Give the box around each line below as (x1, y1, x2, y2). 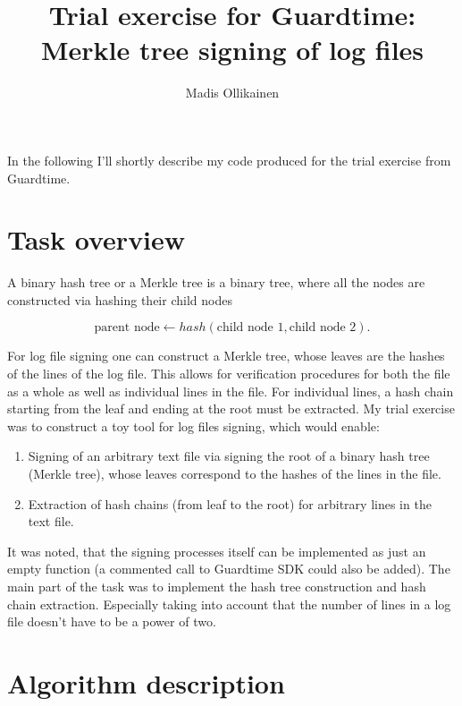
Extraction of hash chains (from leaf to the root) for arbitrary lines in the (28, 494, 432, 513)
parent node (94, 321, 160, 335)
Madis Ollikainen (185, 83, 280, 102)
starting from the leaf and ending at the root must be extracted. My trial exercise (7, 399, 455, 418)
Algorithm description (7, 664, 285, 701)
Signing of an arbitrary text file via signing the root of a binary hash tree (28, 447, 430, 465)
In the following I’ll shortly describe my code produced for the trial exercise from (7, 150, 451, 169)
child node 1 (216, 321, 284, 335)
